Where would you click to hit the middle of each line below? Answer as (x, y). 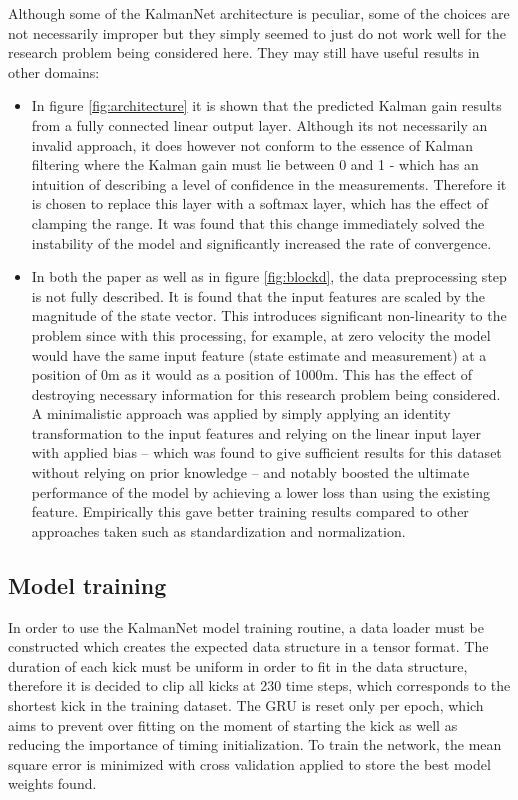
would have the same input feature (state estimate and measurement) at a (259, 354)
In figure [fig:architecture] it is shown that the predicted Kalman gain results (266, 105)
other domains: (54, 71)
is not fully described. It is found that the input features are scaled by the (258, 295)
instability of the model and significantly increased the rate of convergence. (261, 242)
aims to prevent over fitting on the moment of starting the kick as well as (233, 724)
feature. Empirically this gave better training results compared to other (250, 511)
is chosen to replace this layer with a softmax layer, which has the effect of (259, 203)
